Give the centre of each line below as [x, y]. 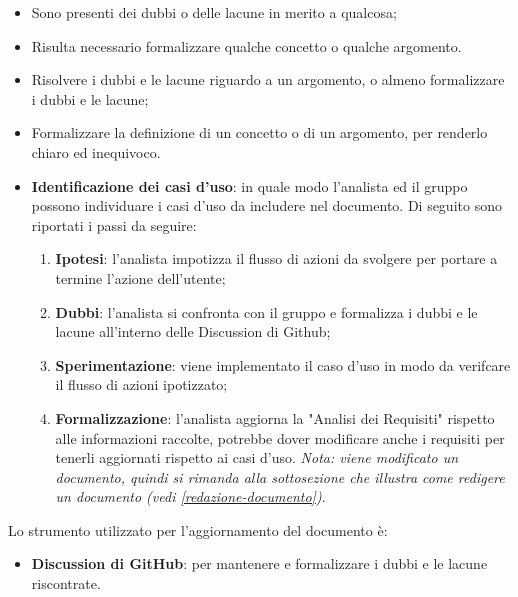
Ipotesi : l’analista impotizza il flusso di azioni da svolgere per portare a [276, 258]
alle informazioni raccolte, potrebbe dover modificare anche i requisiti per [280, 437]
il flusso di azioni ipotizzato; [141, 384]
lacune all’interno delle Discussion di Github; [193, 331]
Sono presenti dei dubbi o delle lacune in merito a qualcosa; [214, 12]
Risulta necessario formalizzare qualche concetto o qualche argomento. [246, 45]
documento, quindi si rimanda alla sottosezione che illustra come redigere [280, 476]
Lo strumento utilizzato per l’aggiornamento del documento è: [198, 529]
